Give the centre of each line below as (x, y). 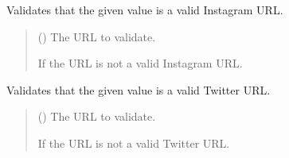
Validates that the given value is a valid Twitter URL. (139, 89)
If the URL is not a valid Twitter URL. (134, 143)
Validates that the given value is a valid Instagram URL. (145, 10)
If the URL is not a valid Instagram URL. (140, 63)
